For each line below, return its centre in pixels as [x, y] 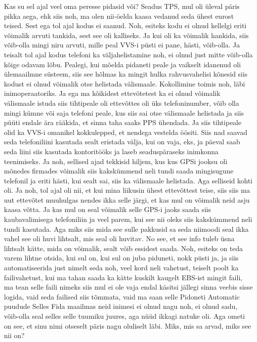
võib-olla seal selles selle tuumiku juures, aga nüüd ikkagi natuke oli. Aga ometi [125, 316]
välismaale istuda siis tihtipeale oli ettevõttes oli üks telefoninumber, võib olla [122, 103]
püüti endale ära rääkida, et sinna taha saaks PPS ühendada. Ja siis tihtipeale [123, 122]
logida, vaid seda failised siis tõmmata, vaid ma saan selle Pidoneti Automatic [122, 296]
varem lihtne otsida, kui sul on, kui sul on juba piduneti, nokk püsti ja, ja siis [121, 258]
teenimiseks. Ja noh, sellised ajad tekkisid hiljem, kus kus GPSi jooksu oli [116, 161]
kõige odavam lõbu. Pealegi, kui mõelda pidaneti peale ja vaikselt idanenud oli [123, 64]
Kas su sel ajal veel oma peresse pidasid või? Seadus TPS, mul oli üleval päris [122, 6]
